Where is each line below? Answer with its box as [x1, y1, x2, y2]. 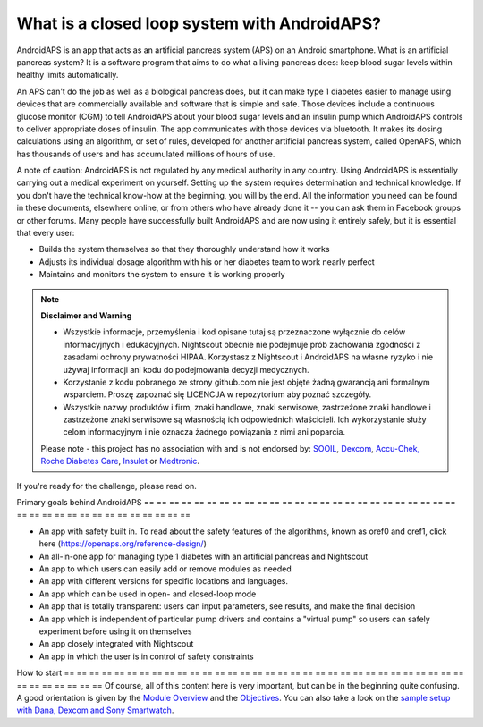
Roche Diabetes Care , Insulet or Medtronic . [40, 456, 200, 467]
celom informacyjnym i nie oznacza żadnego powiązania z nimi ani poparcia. [63, 427, 346, 437]
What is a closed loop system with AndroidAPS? [16, 13, 382, 33]
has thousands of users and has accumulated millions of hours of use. [16, 148, 275, 159]
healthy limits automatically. [16, 70, 119, 80]
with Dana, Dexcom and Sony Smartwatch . [16, 705, 174, 715]
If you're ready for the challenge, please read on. [16, 480, 197, 491]
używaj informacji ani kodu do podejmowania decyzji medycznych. [63, 364, 309, 375]
